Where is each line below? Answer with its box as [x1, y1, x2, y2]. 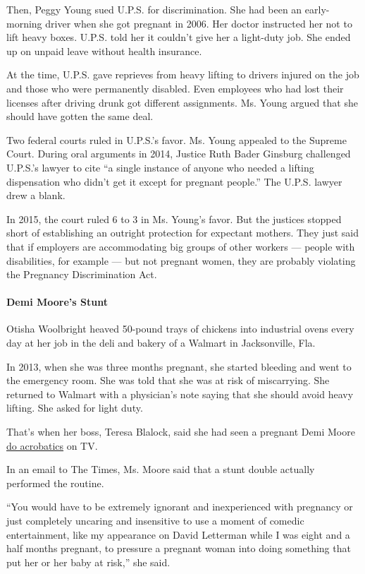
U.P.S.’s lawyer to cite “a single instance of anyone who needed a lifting [6, 160, 314, 174]
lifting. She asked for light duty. [6, 400, 143, 415]
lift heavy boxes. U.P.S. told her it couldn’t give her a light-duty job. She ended [6, 30, 351, 44]
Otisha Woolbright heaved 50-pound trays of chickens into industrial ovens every [6, 321, 354, 336]
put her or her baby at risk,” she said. [6, 554, 171, 569]
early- [304, 2, 330, 16]
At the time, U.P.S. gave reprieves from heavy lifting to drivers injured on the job [6, 67, 359, 82]
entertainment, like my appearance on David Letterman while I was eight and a [6, 527, 350, 542]
